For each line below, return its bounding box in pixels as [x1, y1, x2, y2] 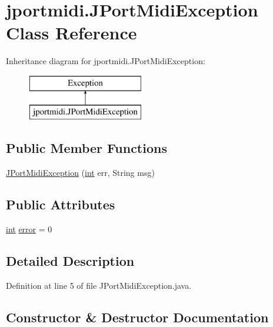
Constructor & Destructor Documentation [6, 308, 269, 326]
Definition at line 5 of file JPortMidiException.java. [6, 279, 192, 291]
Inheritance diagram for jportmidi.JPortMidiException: [6, 55, 205, 67]
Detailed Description [6, 252, 135, 270]
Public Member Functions [6, 139, 167, 157]
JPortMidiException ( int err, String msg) [6, 166, 155, 179]
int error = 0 [6, 223, 52, 235]
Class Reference [6, 21, 137, 45]
